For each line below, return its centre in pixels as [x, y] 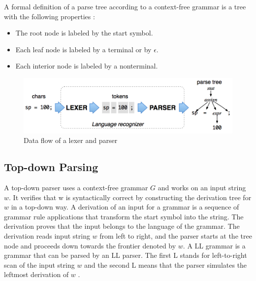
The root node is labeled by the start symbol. [84, 33]
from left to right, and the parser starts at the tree [176, 236]
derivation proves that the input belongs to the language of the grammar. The [122, 226]
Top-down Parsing [51, 167]
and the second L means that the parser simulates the [166, 264]
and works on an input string [202, 188]
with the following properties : [49, 16]
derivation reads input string [47, 236]
